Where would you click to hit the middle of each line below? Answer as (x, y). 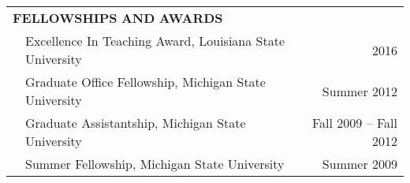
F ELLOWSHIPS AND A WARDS (118, 18)
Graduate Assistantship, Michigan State (136, 123)
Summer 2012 (360, 91)
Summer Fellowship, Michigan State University (155, 164)
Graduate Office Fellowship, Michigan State (145, 82)
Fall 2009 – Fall (354, 123)
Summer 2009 (360, 164)
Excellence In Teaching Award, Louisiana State (155, 41)
